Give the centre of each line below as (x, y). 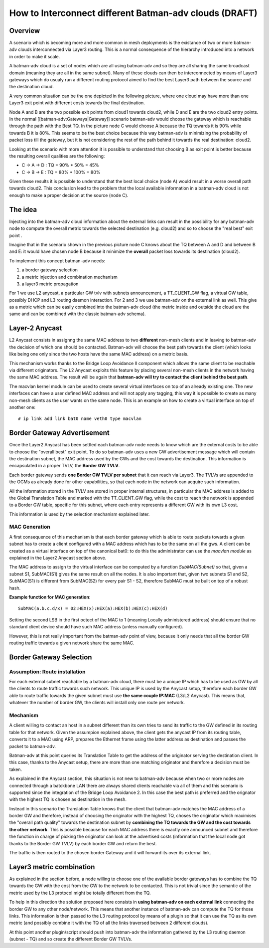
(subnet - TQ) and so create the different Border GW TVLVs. (71, 939)
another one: (22, 407)
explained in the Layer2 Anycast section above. (58, 558)
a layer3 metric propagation (50, 284)
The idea (23, 209)
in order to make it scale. (35, 56)
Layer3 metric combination (52, 867)
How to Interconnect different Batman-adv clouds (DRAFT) (133, 13)
